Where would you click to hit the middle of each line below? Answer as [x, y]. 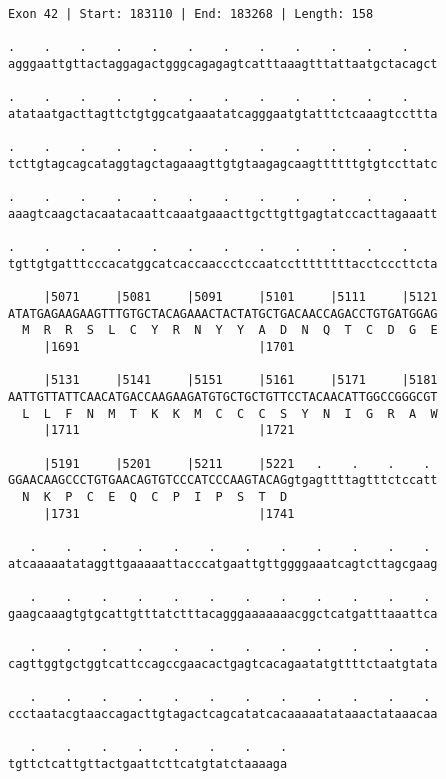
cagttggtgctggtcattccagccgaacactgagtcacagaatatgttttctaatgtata [223, 663]
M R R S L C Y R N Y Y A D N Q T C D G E [230, 330]
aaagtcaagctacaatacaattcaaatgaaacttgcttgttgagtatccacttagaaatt [223, 213]
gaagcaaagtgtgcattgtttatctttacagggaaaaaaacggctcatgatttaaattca [223, 613]
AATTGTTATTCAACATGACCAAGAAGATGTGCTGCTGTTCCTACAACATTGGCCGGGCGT [223, 397]
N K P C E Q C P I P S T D [155, 497]
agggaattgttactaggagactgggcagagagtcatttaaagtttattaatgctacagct [223, 63]
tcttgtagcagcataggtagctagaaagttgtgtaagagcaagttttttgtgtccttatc [223, 163]
